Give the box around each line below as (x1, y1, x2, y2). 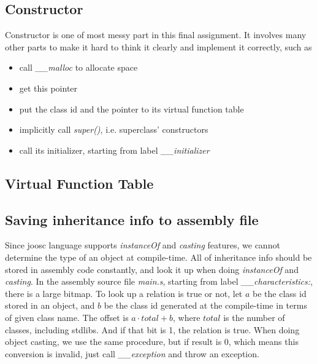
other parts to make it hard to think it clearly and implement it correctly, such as (5, 40, 312, 53)
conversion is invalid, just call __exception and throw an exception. (5, 347, 259, 360)
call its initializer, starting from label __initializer (19, 143, 210, 156)
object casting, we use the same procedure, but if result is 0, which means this (5, 335, 299, 348)
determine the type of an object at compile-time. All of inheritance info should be (5, 250, 312, 263)
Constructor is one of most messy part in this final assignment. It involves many (5, 28, 307, 41)
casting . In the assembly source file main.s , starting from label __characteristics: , (5, 275, 313, 288)
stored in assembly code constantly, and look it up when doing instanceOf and (5, 263, 299, 275)
